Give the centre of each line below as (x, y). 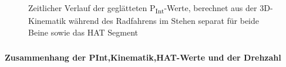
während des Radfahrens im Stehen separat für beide (164, 21)
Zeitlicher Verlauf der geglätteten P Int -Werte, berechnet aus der (143, 8)
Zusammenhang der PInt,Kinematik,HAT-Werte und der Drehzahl (143, 57)
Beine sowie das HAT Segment (83, 32)
